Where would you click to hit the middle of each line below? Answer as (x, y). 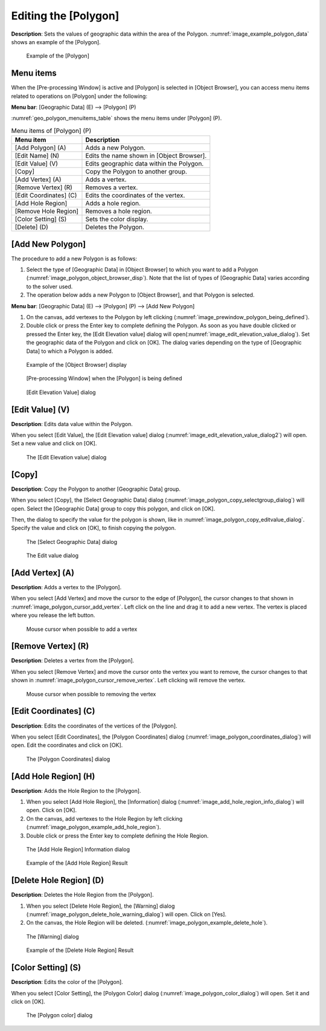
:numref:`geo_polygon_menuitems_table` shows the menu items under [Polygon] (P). (117, 118)
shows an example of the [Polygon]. (56, 42)
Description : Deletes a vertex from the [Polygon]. (73, 661)
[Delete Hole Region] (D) (58, 880)
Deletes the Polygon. (115, 227)
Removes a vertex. (112, 187)
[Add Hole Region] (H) (53, 776)
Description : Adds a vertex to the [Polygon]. (66, 587)
